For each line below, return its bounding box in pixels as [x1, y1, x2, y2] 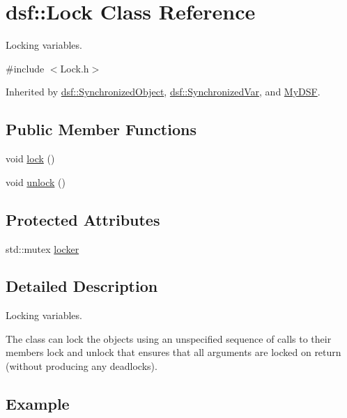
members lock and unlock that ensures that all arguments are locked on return [6, 345, 341, 359]
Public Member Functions [6, 118, 196, 140]
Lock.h [60, 61, 89, 75]
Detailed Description [6, 275, 158, 297]
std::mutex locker [6, 241, 79, 256]
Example [6, 393, 70, 415]
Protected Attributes [6, 208, 160, 230]
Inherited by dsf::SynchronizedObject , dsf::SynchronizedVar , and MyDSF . [6, 84, 321, 99]
